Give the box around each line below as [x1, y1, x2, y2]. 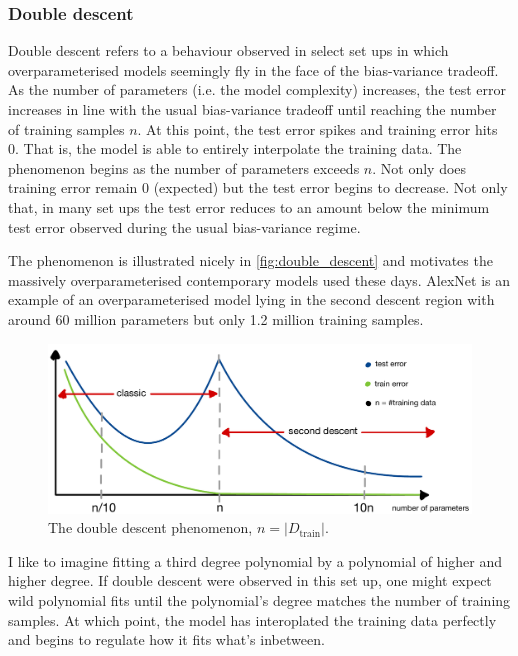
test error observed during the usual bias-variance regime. [8, 216, 361, 237]
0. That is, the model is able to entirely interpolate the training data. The [8, 138, 462, 159]
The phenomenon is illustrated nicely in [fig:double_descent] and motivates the [8, 250, 493, 271]
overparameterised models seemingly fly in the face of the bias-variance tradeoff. [8, 59, 499, 80]
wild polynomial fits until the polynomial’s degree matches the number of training [8, 590, 511, 611]
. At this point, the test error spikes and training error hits [137, 118, 498, 139]
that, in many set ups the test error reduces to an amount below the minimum [8, 196, 490, 217]
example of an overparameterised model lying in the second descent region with [8, 289, 495, 310]
